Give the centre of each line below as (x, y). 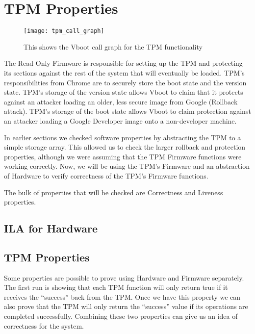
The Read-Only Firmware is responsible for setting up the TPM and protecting (123, 63)
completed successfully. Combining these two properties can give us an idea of (121, 316)
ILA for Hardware (51, 228)
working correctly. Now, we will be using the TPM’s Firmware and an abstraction (127, 166)
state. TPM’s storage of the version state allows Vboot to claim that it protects (124, 92)
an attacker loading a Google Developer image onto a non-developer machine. (120, 120)
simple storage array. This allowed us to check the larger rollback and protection (125, 147)
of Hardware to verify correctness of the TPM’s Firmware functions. (106, 175)
